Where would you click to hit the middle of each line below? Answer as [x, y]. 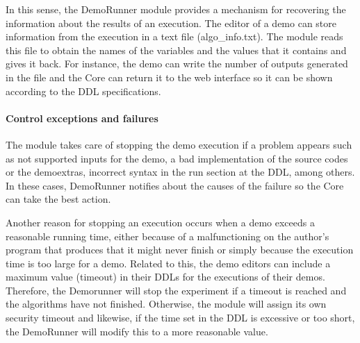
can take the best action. [58, 199]
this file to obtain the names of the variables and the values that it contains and [176, 50]
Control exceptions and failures [82, 118]
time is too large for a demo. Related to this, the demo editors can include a [168, 263]
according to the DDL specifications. [83, 91]
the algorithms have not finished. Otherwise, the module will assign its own [166, 304]
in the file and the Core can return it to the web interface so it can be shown [169, 77]
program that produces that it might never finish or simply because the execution [180, 250]
